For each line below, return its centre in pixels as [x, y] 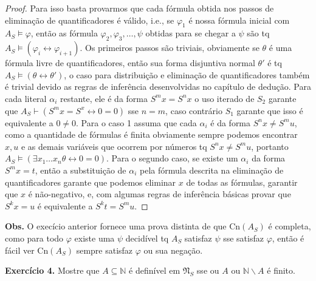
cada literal [26, 98]
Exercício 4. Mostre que [52, 270]
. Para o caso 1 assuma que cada [136, 122]
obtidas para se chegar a [191, 33]
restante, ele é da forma [104, 98]
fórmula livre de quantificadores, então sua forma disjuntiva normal [130, 63]
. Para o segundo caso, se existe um [172, 158]
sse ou [208, 270]
